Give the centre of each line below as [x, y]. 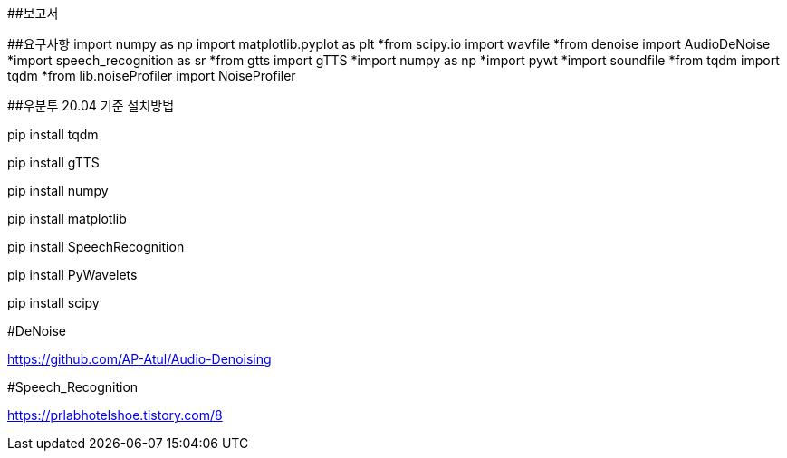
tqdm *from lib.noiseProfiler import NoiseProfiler [152, 76]
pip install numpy [58, 191]
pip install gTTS [53, 162]
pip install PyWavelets [72, 275]
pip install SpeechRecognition [96, 247]
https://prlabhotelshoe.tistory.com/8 [115, 415]
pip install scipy [53, 303]
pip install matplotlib [67, 219]
